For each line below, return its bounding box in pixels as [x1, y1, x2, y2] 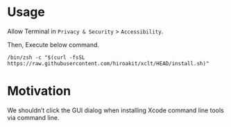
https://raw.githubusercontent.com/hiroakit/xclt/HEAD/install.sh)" [7, 60, 209, 67]
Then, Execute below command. [7, 40, 99, 49]
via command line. [7, 113, 60, 121]
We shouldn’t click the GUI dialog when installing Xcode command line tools [7, 105, 224, 115]
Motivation [7, 83, 71, 99]
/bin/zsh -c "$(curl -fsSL [7, 53, 85, 61]
